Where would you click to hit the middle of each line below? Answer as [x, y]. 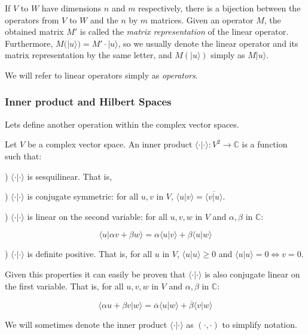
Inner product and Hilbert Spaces [88, 102]
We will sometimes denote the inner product [86, 325]
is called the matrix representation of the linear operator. [184, 31]
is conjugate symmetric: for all [83, 196]
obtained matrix [34, 31]
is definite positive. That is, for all [90, 254]
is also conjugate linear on [252, 274]
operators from [32, 19]
